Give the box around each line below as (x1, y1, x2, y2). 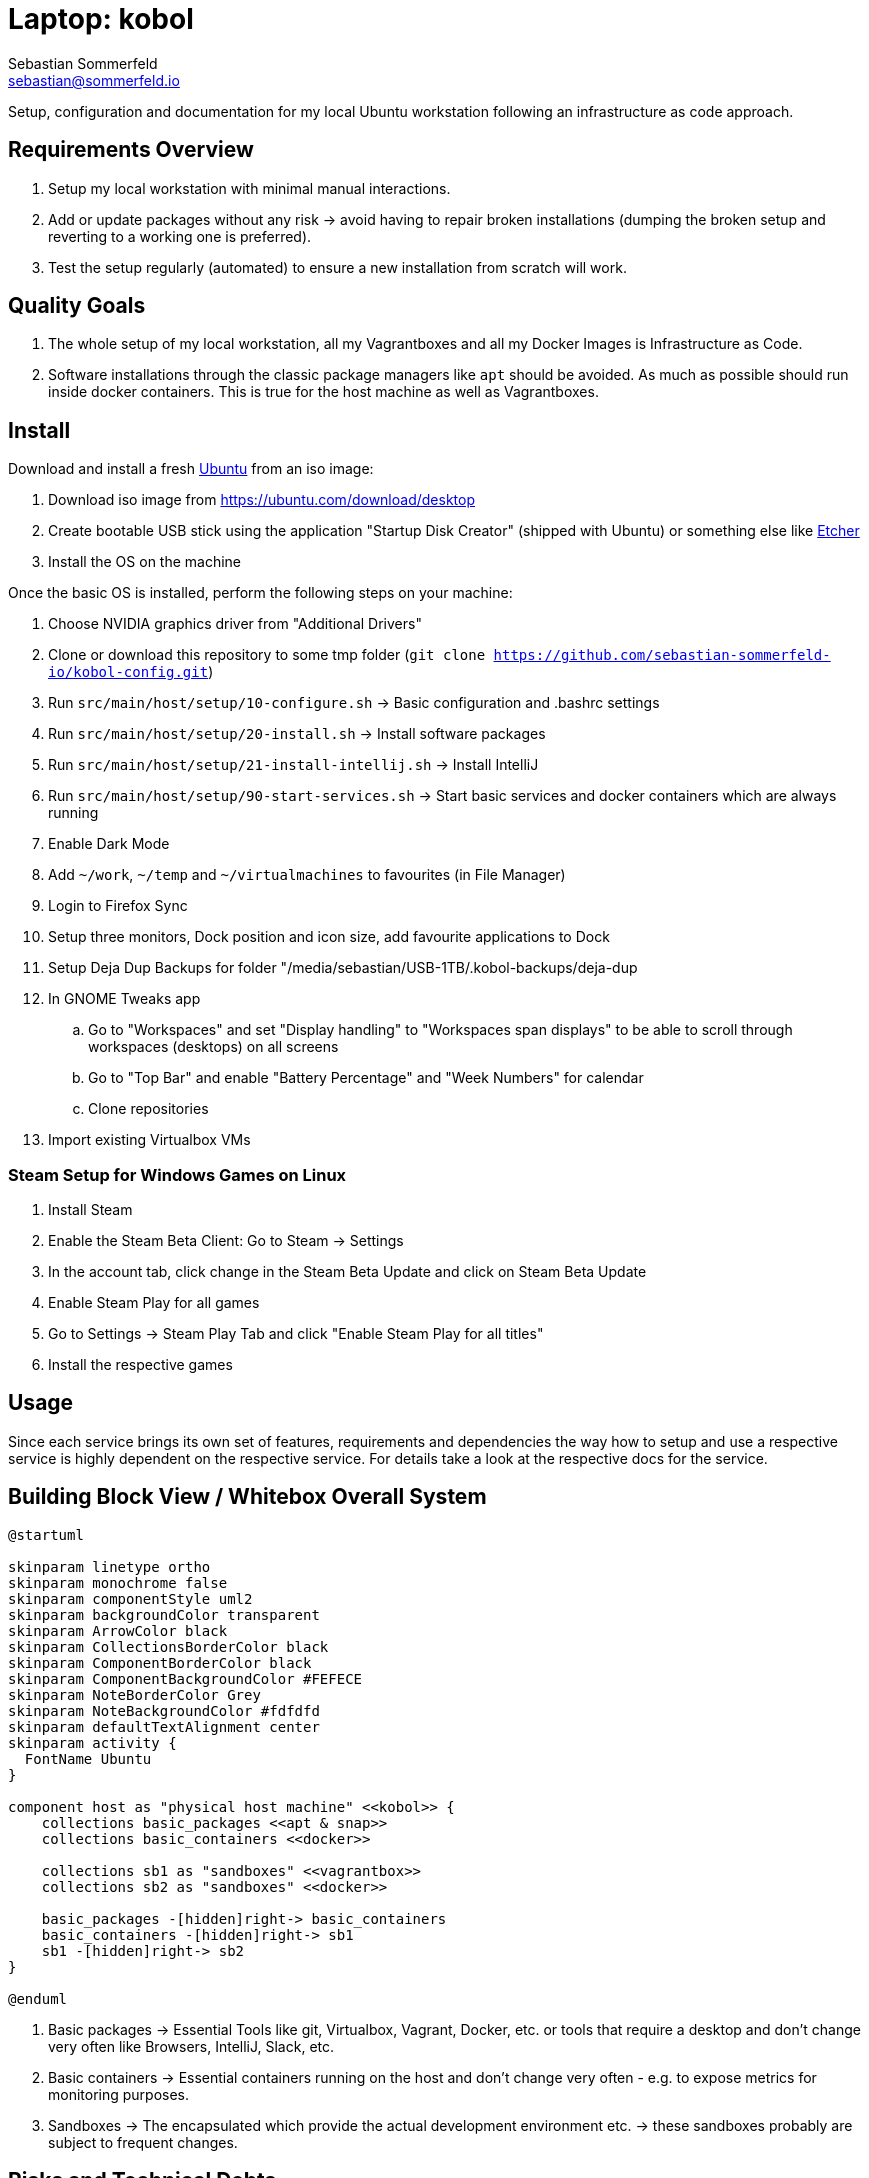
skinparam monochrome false (8, 1574, 228, 1591)
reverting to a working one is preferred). (48, 227, 312, 245)
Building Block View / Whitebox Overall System (8, 1484, 487, 1510)
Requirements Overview (8, 137, 254, 163)
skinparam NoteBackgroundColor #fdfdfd (8, 1702, 320, 1719)
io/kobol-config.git (48, 664, 209, 681)
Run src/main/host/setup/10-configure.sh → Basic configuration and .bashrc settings (48, 694, 660, 712)
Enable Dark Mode (48, 835, 170, 853)
